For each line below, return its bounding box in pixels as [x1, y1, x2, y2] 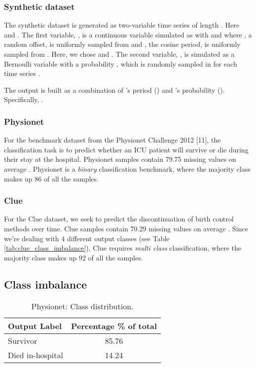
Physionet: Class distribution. [31, 300, 134, 312]
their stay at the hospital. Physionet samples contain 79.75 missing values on [4, 154, 236, 164]
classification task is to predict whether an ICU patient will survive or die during [4, 144, 249, 154]
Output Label [8, 320, 62, 331]
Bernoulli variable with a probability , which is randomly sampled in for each [4, 58, 237, 69]
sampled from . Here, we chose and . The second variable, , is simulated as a [4, 49, 235, 59]
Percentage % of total [71, 320, 157, 331]
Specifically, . [4, 94, 43, 105]
